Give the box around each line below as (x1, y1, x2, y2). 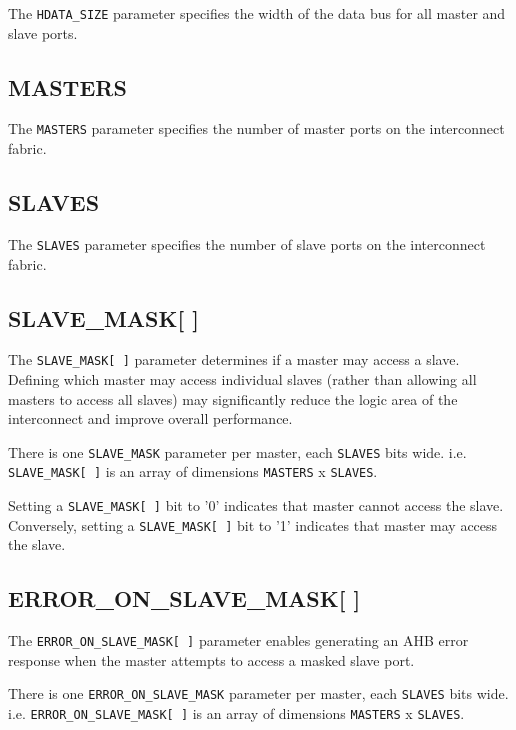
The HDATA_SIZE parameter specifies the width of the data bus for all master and (8, 3, 506, 23)
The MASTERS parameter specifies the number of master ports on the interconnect (8, 118, 505, 139)
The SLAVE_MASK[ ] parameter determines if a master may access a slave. (8, 349, 460, 370)
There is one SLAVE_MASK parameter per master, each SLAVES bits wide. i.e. (8, 441, 467, 462)
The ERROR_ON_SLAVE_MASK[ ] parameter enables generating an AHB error (8, 630, 469, 651)
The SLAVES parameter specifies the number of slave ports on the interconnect (8, 233, 486, 254)
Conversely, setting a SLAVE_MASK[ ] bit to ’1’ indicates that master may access (8, 514, 498, 535)
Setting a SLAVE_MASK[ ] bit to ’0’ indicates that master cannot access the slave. (8, 495, 504, 516)
